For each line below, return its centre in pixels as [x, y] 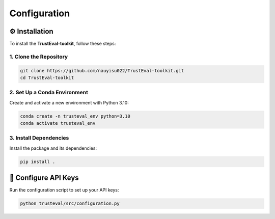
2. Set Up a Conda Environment [49, 93]
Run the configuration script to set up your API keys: [64, 190]
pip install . [38, 161]
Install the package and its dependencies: [53, 148]
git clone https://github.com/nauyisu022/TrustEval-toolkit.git [102, 71]
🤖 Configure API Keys [44, 178]
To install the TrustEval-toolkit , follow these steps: [63, 44]
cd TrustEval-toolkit [47, 78]
